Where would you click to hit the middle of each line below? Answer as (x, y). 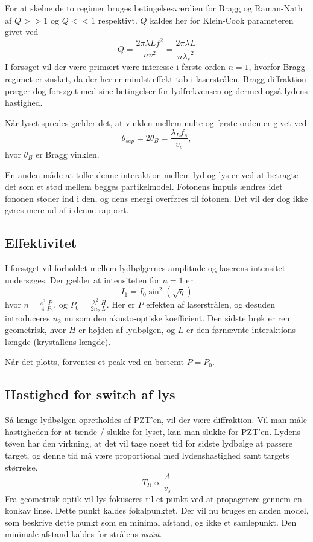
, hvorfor (264, 67)
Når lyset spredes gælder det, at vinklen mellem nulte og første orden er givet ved (156, 122)
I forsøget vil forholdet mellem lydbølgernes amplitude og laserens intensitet (145, 268)
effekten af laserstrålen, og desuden (210, 304)
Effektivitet (41, 243)
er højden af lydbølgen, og (127, 330)
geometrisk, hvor (36, 330)
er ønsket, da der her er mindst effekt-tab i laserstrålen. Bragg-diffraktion (171, 79)
